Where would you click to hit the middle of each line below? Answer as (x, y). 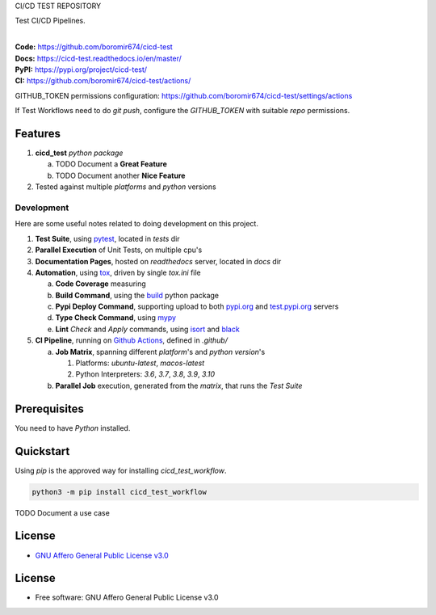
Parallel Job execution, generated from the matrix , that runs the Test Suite (179, 385)
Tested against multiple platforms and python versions (126, 187)
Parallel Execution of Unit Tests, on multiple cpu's (119, 250)
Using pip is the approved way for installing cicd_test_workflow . (121, 470)
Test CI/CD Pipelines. (50, 21)
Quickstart (42, 451)
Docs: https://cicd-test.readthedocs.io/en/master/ (98, 58)
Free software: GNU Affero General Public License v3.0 (127, 597)
